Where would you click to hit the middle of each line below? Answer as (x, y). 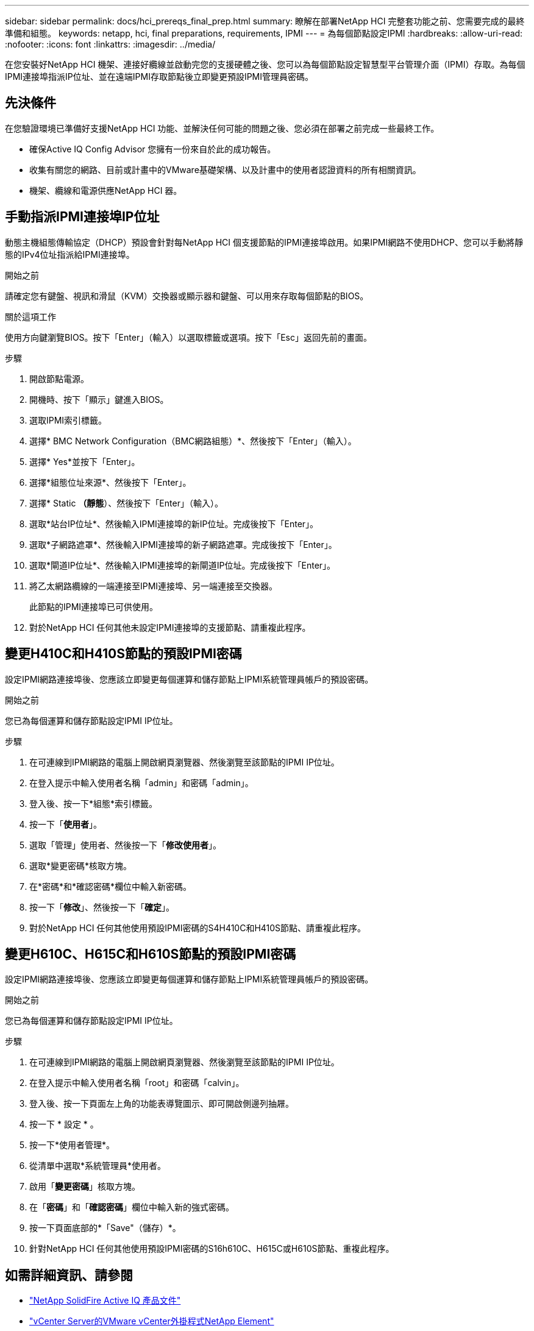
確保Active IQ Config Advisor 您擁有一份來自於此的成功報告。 (153, 149)
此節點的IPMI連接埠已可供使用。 (94, 606)
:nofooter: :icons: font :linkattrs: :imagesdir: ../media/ (110, 44)
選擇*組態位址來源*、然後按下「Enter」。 (110, 482)
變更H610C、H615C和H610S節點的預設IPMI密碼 (151, 954)
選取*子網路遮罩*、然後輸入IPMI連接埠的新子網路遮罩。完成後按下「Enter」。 (183, 544)
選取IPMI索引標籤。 (68, 420)
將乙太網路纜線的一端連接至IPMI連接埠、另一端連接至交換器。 (154, 586)
